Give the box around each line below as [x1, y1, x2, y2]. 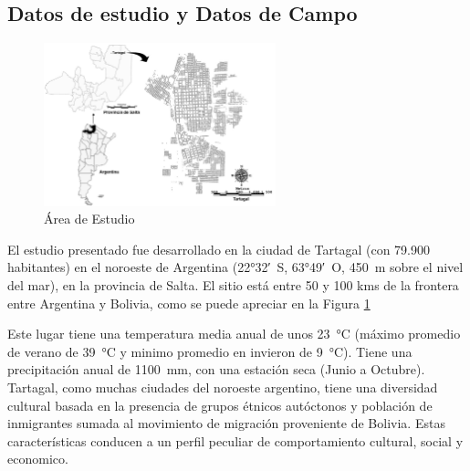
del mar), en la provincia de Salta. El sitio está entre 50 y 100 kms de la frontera [7, 275, 459, 294]
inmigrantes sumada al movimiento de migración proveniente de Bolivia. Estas [7, 413, 445, 433]
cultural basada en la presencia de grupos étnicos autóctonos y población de [7, 395, 433, 414]
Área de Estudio [44, 209, 135, 228]
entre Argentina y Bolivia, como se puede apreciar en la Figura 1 [7, 293, 371, 312]
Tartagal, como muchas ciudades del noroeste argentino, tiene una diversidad [7, 377, 438, 396]
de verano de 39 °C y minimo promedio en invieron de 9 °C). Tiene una [7, 341, 413, 361]
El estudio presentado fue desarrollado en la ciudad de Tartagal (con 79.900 [7, 239, 430, 258]
